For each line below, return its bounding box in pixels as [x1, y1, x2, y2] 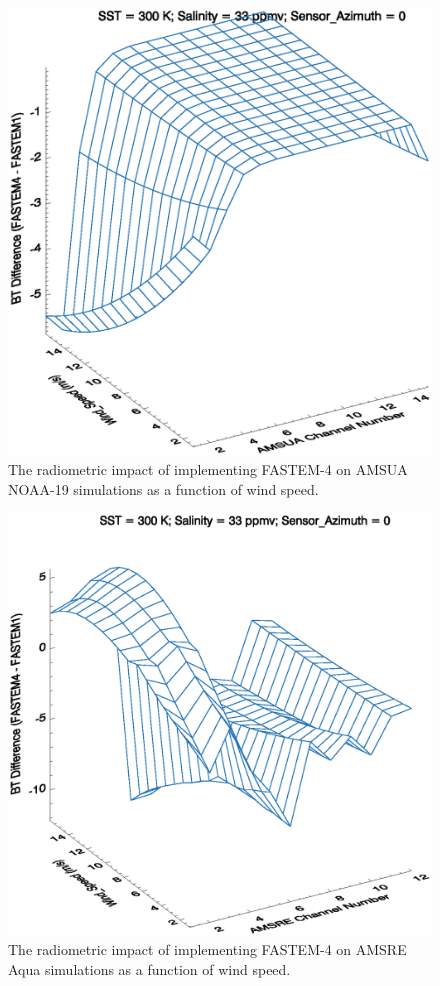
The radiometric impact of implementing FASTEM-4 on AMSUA [8, 459, 408, 480]
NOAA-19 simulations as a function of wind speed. [8, 478, 319, 499]
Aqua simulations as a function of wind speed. [8, 958, 291, 979]
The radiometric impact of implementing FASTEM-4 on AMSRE [8, 939, 407, 960]
